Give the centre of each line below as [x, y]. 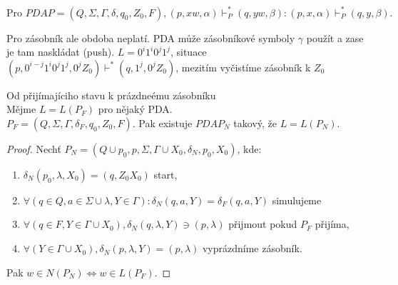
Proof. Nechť [34, 148]
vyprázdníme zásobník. [252, 248]
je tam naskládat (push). [61, 52]
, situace [188, 52]
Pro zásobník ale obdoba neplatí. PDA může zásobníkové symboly [151, 37]
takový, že [255, 122]
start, [165, 174]
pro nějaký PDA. [135, 109]
